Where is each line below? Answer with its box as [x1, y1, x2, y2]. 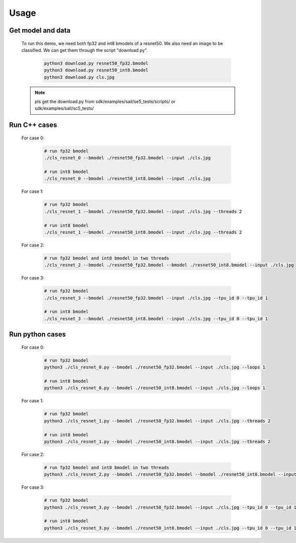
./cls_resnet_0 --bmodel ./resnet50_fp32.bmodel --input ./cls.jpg [44, 155, 211, 161]
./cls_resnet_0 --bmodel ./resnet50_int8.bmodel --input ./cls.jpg [44, 176, 211, 181]
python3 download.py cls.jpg [44, 74, 115, 80]
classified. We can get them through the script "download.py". [21, 47, 148, 53]
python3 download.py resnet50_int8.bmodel [44, 67, 148, 73]
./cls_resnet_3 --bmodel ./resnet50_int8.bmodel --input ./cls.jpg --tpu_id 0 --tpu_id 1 [44, 316, 268, 321]
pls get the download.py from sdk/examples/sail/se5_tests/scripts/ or [35, 99, 176, 105]
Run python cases [9, 330, 66, 338]
